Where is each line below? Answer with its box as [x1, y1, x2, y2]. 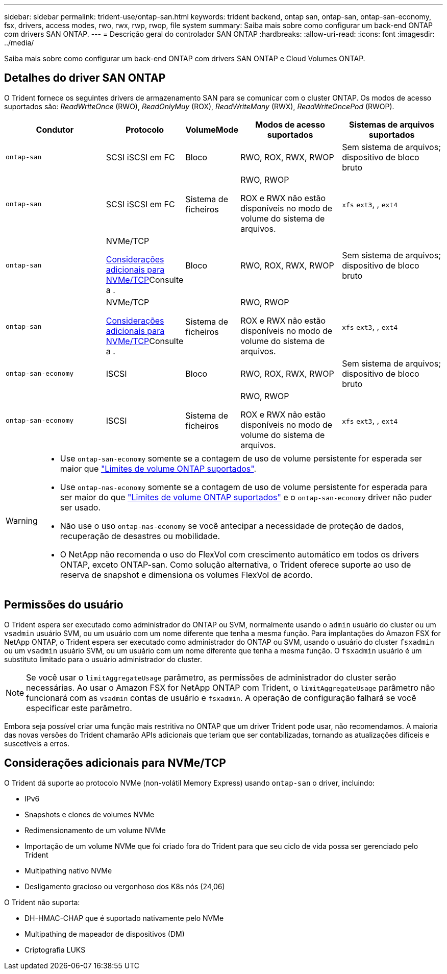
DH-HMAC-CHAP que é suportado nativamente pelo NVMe [24, 913, 224, 922]
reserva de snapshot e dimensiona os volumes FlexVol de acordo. [60, 569, 313, 580]
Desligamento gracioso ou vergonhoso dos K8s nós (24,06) [24, 882, 225, 891]
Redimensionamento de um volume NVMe [24, 825, 166, 835]
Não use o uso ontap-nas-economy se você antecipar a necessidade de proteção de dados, [60, 520, 404, 531]
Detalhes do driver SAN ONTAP [4, 71, 166, 85]
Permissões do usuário [4, 598, 123, 612]
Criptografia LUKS [24, 945, 86, 954]
